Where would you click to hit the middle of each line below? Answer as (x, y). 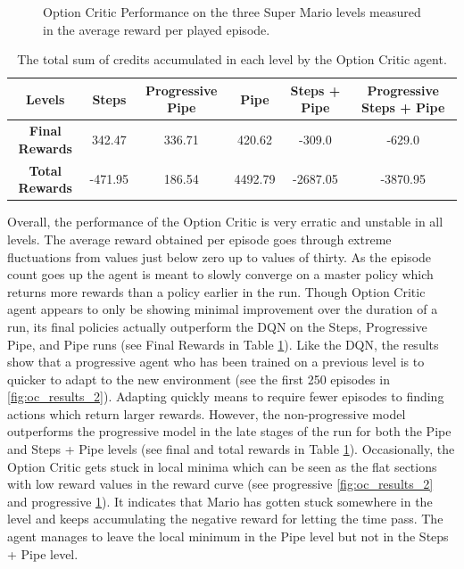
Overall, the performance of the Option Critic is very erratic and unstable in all (225, 222)
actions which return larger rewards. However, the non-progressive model (207, 413)
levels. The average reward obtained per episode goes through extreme (199, 239)
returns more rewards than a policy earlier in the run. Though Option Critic (216, 291)
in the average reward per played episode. (157, 29)
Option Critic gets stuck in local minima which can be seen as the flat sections (222, 466)
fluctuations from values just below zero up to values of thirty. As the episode (220, 256)
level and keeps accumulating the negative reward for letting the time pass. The (225, 519)
